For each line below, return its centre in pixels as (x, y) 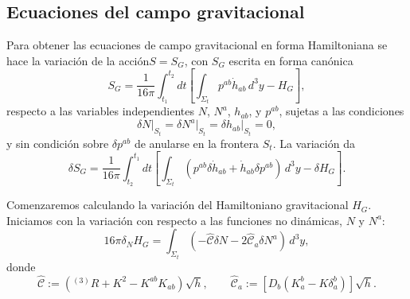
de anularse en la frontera (197, 143)
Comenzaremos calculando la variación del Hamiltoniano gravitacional (178, 205)
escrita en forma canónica (291, 60)
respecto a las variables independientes (101, 111)
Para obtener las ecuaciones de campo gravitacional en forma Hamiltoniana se (197, 45)
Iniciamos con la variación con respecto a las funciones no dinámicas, (174, 220)
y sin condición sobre (58, 143)
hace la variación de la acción (78, 60)
